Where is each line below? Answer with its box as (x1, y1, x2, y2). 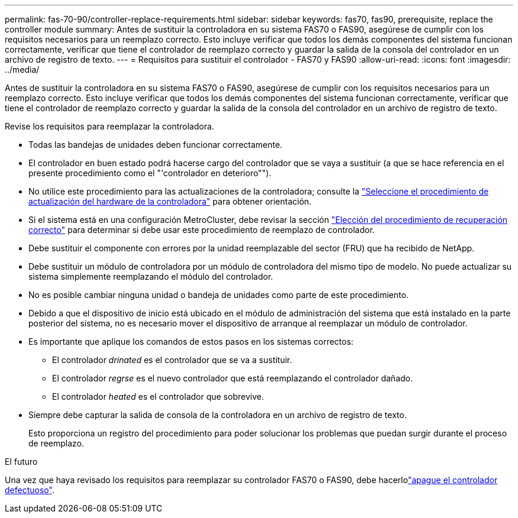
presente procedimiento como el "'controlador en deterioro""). (28, 168, 271, 178)
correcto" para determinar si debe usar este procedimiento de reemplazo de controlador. (28, 225, 375, 235)
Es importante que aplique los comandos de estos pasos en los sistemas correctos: (28, 336, 354, 347)
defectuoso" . (5, 485, 54, 495)
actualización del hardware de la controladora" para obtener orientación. (28, 196, 312, 206)
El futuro (5, 457, 38, 467)
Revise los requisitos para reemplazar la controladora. (5, 121, 215, 131)
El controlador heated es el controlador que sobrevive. (52, 391, 264, 402)
